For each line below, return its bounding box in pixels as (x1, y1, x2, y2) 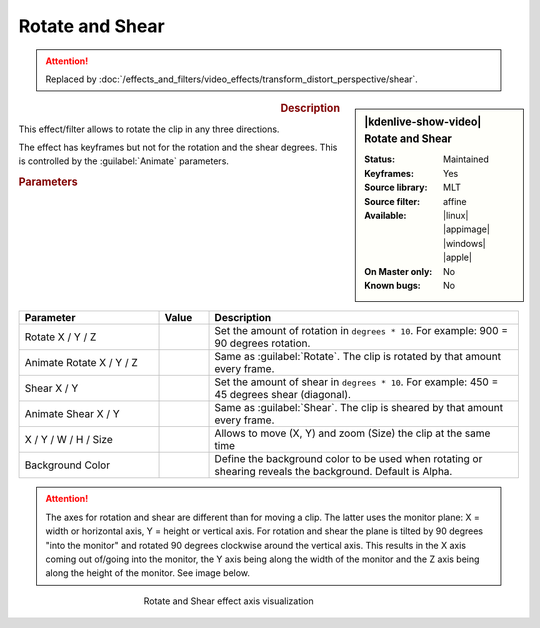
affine (443, 195, 467, 207)
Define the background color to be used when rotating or (214, 452, 483, 466)
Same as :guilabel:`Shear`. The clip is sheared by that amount (214, 401, 504, 415)
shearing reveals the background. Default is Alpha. (214, 465, 453, 479)
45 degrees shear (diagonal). (214, 388, 352, 402)
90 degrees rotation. (214, 336, 311, 350)
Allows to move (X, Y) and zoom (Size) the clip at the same (214, 426, 491, 440)
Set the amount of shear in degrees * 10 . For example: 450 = (214, 375, 499, 389)
